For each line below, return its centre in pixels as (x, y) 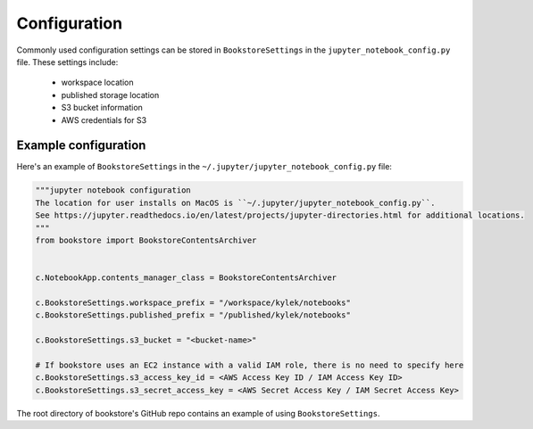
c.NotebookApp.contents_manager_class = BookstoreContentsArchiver (186, 278)
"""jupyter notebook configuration (113, 190)
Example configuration (81, 146)
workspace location (97, 82)
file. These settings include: (67, 62)
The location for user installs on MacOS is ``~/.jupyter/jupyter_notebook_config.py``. (236, 202)
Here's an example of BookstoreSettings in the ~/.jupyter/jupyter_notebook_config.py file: (204, 167)
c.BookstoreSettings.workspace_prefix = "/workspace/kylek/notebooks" (193, 302)
